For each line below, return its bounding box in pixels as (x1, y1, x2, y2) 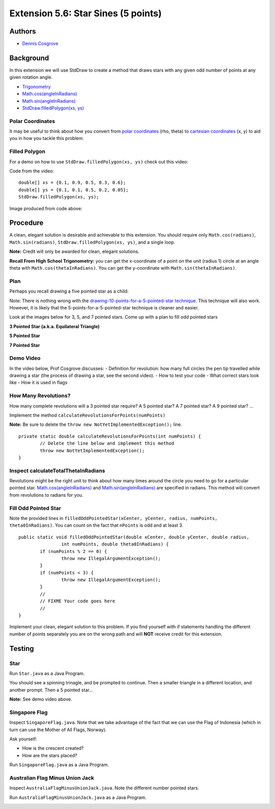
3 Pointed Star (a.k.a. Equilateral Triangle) (9, 323, 100, 329)
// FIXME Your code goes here (40, 598, 116, 604)
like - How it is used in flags (9, 380, 68, 386)
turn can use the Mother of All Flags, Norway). (9, 727, 107, 733)
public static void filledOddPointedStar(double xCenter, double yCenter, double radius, (18, 534, 250, 540)
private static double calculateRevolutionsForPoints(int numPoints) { (18, 433, 201, 439)
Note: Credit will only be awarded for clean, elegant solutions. (9, 248, 140, 254)
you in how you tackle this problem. (9, 135, 84, 141)
